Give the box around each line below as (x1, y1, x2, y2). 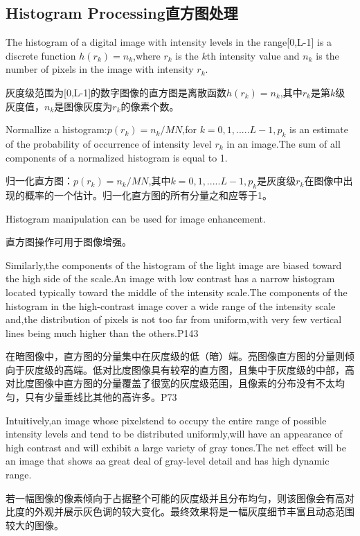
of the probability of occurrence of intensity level (6, 136, 212, 150)
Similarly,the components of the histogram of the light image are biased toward (6, 257, 342, 272)
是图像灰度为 (54, 98, 113, 113)
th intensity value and (206, 48, 300, 62)
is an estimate (289, 122, 348, 137)
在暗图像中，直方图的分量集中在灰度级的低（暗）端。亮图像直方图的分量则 (6, 349, 345, 363)
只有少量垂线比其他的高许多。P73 (24, 390, 177, 404)
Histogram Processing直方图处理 (6, 2, 238, 24)
